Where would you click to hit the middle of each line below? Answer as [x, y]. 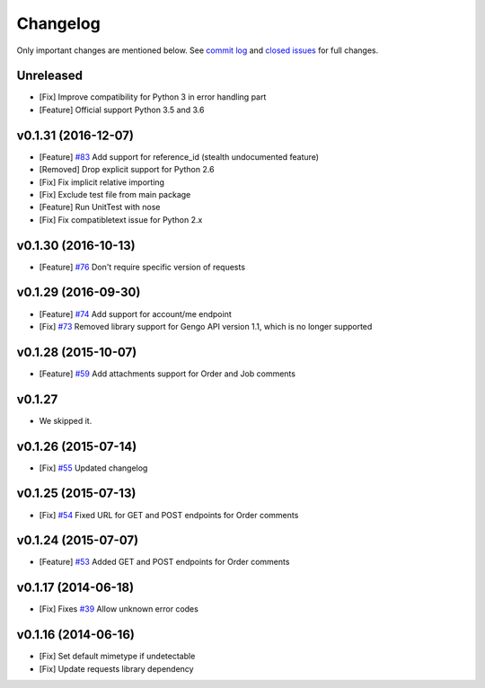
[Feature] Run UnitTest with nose [100, 207]
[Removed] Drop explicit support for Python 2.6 [127, 170]
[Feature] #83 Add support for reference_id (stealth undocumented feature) [179, 156]
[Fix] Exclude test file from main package [115, 194]
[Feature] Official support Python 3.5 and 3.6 [122, 110]
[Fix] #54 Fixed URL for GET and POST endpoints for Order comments [169, 515]
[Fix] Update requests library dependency [116, 668]
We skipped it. [66, 420]
